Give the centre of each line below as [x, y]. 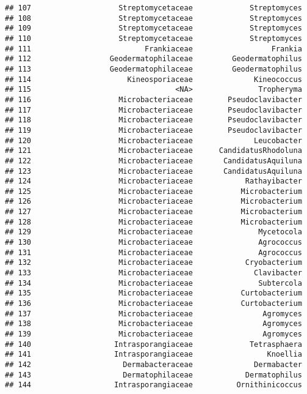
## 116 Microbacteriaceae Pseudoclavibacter [153, 99]
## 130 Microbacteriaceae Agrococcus [153, 243]
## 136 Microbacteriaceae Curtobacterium [153, 304]
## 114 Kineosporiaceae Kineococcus [153, 79]
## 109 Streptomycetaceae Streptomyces [153, 28]
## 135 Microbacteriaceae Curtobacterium [153, 293]
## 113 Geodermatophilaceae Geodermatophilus [153, 69]
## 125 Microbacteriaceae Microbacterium [153, 191]
